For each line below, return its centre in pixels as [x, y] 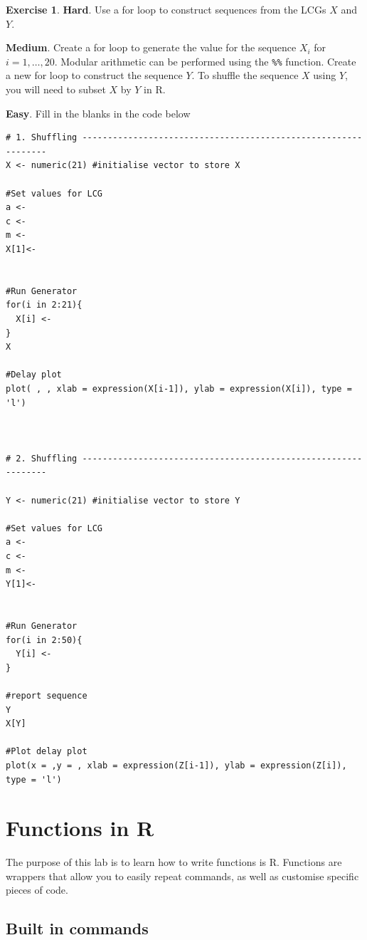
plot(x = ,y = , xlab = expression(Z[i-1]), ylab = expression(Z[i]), [176, 765]
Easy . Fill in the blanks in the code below [98, 113]
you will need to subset [56, 89]
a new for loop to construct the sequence [94, 75]
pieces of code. [37, 890]
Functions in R [80, 828]
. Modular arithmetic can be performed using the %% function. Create [205, 61]
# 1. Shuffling [42, 138]
